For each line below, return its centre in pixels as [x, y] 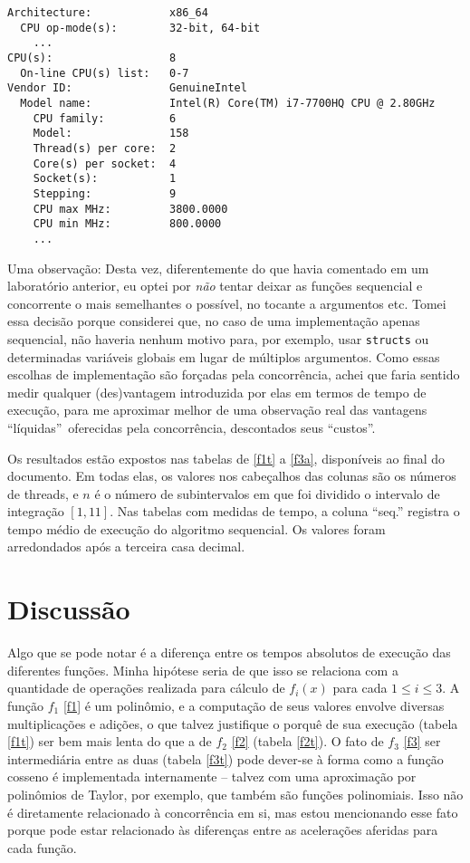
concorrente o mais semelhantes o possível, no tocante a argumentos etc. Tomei [227, 303]
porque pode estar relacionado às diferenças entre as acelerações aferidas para [223, 830]
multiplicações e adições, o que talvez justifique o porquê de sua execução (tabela [233, 723]
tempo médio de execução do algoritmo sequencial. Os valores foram [197, 528]
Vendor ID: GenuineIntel [127, 88]
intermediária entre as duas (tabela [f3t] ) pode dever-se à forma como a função [225, 758]
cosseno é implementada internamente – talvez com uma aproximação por [212, 777]
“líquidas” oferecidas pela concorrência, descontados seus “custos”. [192, 427]
